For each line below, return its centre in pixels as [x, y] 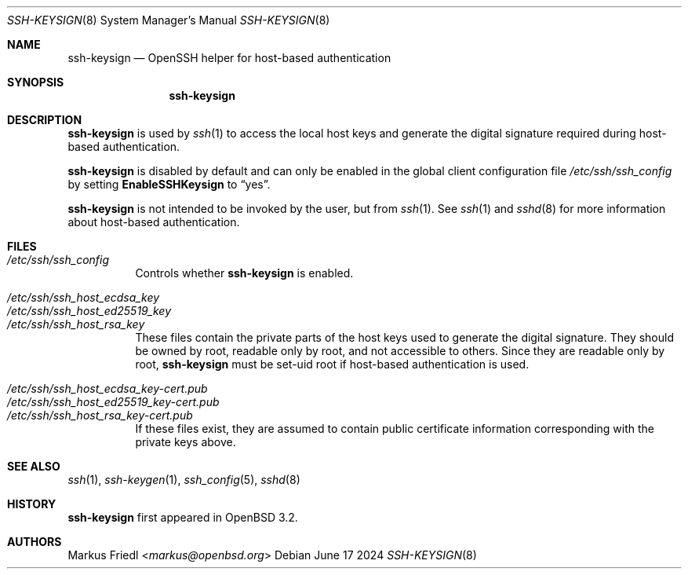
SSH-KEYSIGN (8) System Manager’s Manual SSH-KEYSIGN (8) [169, 20]
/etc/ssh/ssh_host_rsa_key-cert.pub [100, 415]
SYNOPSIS [36, 82]
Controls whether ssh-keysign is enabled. [244, 273]
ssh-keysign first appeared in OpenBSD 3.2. [183, 517]
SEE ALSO [34, 466]
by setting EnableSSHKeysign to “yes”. [169, 184]
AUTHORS [35, 542]
